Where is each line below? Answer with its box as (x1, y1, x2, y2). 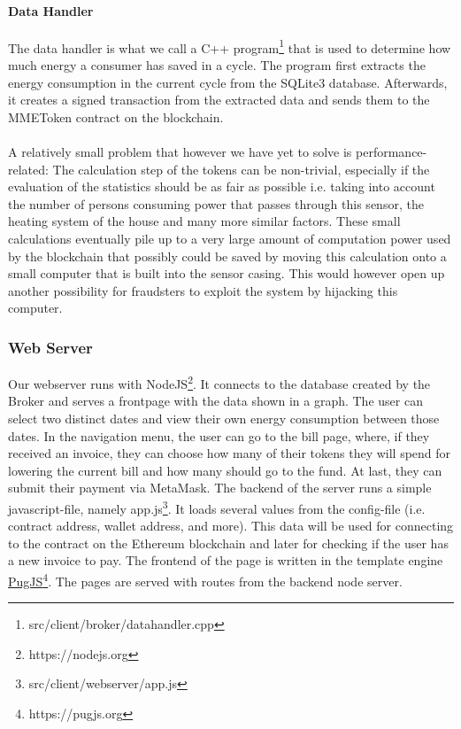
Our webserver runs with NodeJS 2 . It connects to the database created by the (8, 372, 431, 392)
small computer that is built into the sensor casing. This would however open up (8, 264, 445, 283)
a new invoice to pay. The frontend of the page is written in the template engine (8, 551, 443, 570)
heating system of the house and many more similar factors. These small (8, 212, 401, 230)
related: (8, 159, 49, 178)
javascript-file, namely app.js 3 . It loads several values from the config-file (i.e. (8, 496, 426, 517)
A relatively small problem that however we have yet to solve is (8, 143, 352, 161)
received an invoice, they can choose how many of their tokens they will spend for (8, 444, 451, 462)
